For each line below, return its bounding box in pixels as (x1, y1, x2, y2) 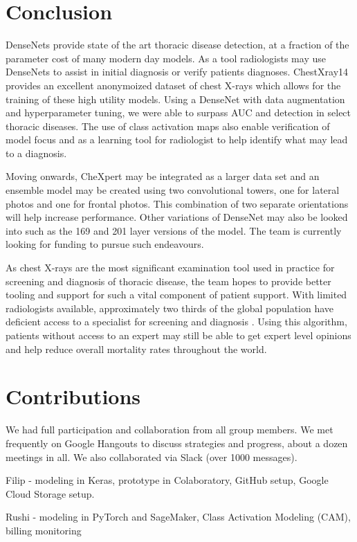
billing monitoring (6, 523, 82, 537)
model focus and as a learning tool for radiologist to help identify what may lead (6, 132, 348, 147)
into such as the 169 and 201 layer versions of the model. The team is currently (6, 223, 342, 237)
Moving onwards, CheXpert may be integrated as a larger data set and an (6, 169, 320, 183)
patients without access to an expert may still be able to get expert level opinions (6, 328, 351, 342)
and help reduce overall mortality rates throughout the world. (6, 341, 267, 356)
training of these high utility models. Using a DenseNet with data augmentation (6, 91, 345, 106)
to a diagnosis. (6, 145, 67, 160)
